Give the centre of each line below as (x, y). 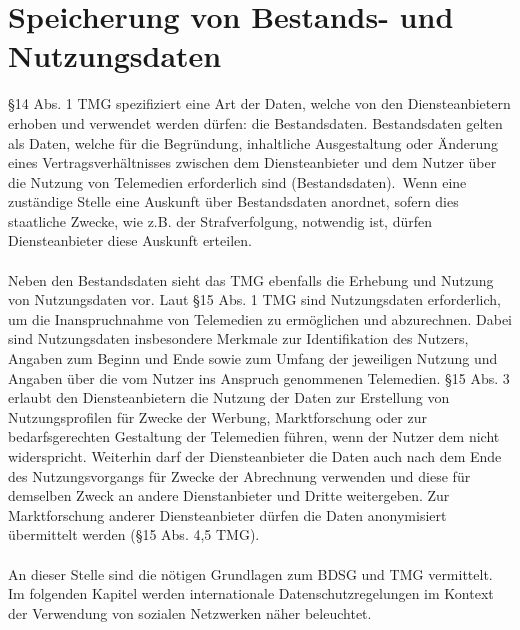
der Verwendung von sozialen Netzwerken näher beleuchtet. (190, 612)
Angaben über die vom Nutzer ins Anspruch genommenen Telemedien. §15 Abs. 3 (259, 377)
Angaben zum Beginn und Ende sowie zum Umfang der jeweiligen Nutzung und (253, 358)
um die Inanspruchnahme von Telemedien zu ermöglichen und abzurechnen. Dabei (260, 318)
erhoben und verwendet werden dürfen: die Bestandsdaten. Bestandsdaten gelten (255, 122)
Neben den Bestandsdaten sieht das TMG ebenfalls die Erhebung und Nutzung (251, 279)
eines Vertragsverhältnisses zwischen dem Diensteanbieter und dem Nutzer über (252, 162)
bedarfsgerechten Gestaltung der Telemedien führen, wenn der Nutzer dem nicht (254, 436)
